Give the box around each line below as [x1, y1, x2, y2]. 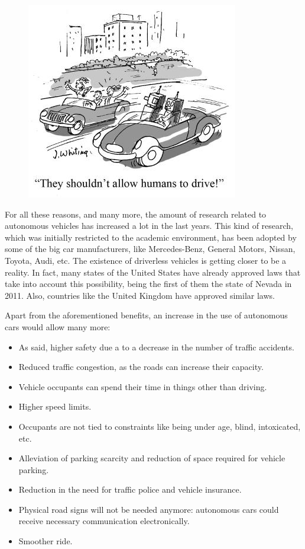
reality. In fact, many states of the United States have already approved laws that [5, 266, 301, 278]
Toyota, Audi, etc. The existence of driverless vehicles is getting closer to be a [5, 254, 287, 266]
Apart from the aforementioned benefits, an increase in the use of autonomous [5, 309, 288, 321]
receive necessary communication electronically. [18, 515, 190, 527]
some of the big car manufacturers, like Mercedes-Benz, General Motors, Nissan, [5, 242, 296, 255]
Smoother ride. [18, 535, 73, 547]
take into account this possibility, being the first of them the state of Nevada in [5, 277, 292, 290]
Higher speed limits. [18, 400, 92, 413]
